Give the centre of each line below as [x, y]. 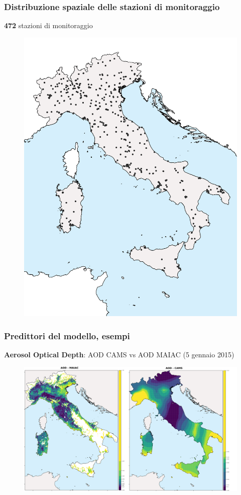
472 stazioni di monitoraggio [48, 25]
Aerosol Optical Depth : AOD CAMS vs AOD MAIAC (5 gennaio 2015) [119, 355]
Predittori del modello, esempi [67, 335]
